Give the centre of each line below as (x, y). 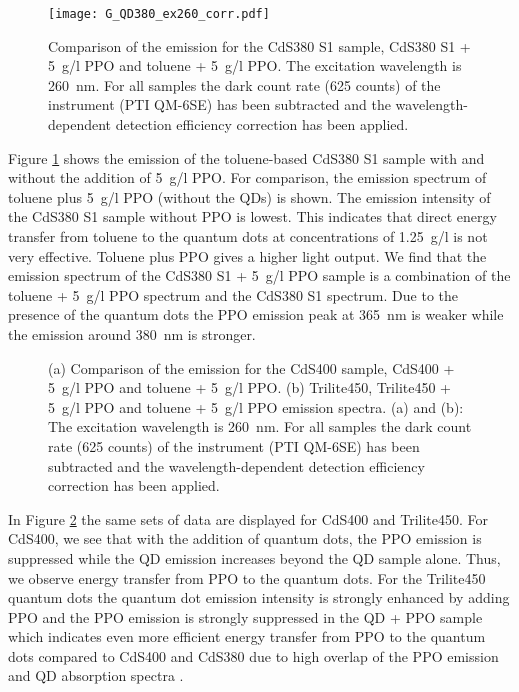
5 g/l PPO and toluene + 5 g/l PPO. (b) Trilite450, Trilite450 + (250, 387)
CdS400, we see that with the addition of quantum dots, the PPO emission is (245, 538)
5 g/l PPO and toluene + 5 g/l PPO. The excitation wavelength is (255, 65)
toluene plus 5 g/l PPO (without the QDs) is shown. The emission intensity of (249, 196)
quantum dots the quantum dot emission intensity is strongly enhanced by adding (259, 597)
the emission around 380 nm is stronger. (132, 333)
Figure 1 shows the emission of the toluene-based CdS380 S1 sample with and (246, 157)
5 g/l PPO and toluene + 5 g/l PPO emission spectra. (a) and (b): (256, 406)
